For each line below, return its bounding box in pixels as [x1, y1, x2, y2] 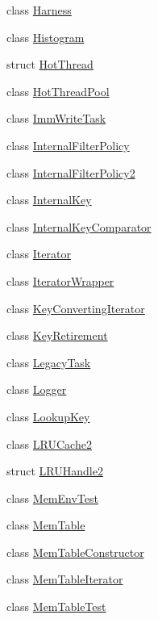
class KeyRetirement [6, 327, 108, 344]
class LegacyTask [6, 353, 91, 370]
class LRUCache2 [6, 435, 92, 452]
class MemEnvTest [6, 489, 98, 506]
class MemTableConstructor [6, 543, 144, 560]
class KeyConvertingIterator [6, 299, 145, 316]
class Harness [6, 2, 72, 18]
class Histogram [6, 28, 85, 45]
